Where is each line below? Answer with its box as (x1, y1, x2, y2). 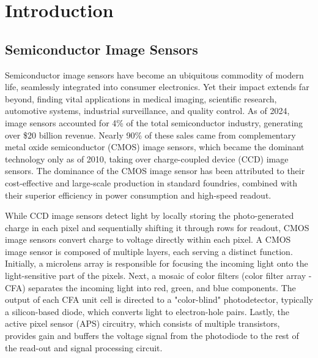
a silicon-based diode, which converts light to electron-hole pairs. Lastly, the (5, 305, 290, 318)
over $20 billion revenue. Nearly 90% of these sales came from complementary (5, 128, 296, 141)
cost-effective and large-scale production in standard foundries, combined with (5, 176, 298, 189)
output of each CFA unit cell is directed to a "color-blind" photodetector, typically (5, 293, 313, 306)
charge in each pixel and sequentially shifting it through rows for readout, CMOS (5, 221, 309, 234)
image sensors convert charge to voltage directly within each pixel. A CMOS (5, 233, 291, 246)
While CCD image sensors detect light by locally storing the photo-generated (5, 209, 294, 222)
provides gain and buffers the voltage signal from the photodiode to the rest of (5, 329, 299, 342)
